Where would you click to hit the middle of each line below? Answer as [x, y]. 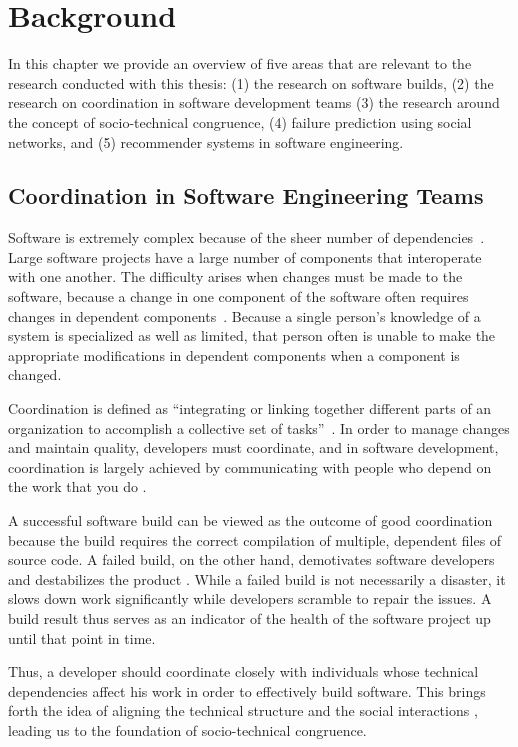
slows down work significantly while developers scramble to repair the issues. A [250, 598]
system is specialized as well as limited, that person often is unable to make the [252, 335]
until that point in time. [82, 637]
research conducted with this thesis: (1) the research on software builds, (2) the [251, 82]
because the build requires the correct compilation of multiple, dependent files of [255, 539]
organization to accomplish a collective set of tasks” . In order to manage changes [259, 427]
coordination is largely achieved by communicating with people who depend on [250, 466]
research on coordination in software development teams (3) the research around [254, 102]
